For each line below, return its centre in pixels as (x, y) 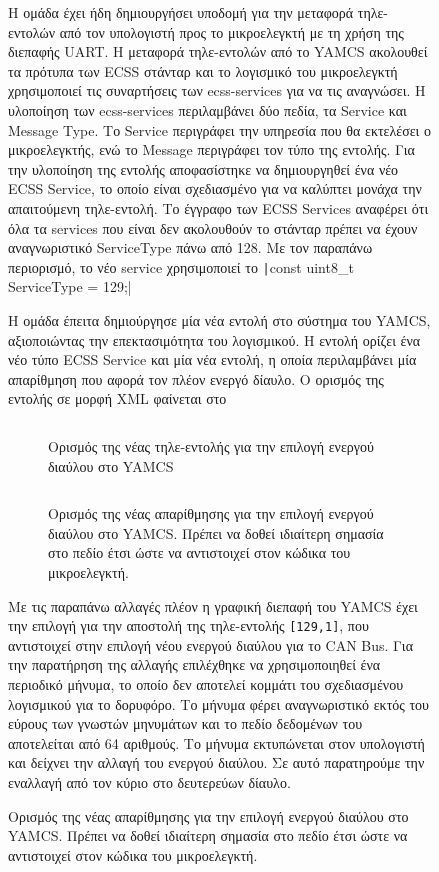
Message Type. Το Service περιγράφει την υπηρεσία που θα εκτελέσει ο (220, 129)
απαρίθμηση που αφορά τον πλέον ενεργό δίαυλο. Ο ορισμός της (196, 378)
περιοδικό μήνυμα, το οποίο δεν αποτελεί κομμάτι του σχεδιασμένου (206, 683)
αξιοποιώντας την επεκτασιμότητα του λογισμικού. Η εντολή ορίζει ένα (214, 339)
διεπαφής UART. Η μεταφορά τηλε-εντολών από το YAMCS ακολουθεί (218, 51)
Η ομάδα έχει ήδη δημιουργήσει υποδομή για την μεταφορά (181, 12)
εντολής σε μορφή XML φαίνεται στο (117, 398)
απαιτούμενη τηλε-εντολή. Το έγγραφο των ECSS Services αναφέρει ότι (218, 207)
